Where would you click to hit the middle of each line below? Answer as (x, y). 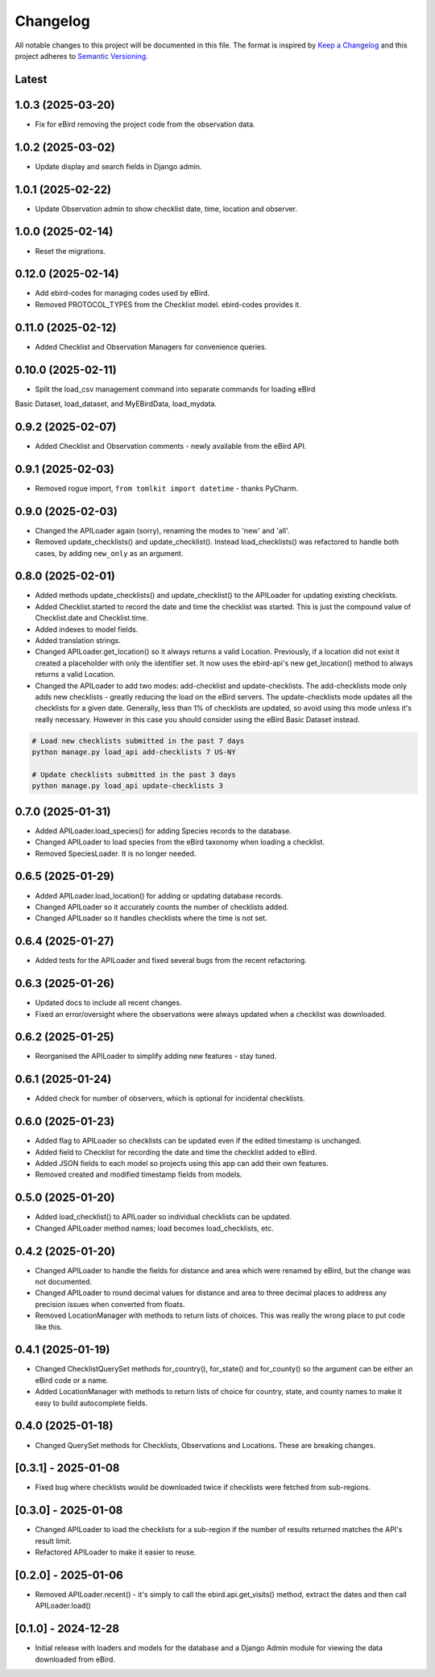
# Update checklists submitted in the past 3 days (134, 774)
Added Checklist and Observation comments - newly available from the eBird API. (171, 446)
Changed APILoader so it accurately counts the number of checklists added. (162, 907)
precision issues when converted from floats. (110, 1304)
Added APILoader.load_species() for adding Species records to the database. (163, 831)
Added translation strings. (78, 641)
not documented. (64, 1281)
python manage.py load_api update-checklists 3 (127, 786)
